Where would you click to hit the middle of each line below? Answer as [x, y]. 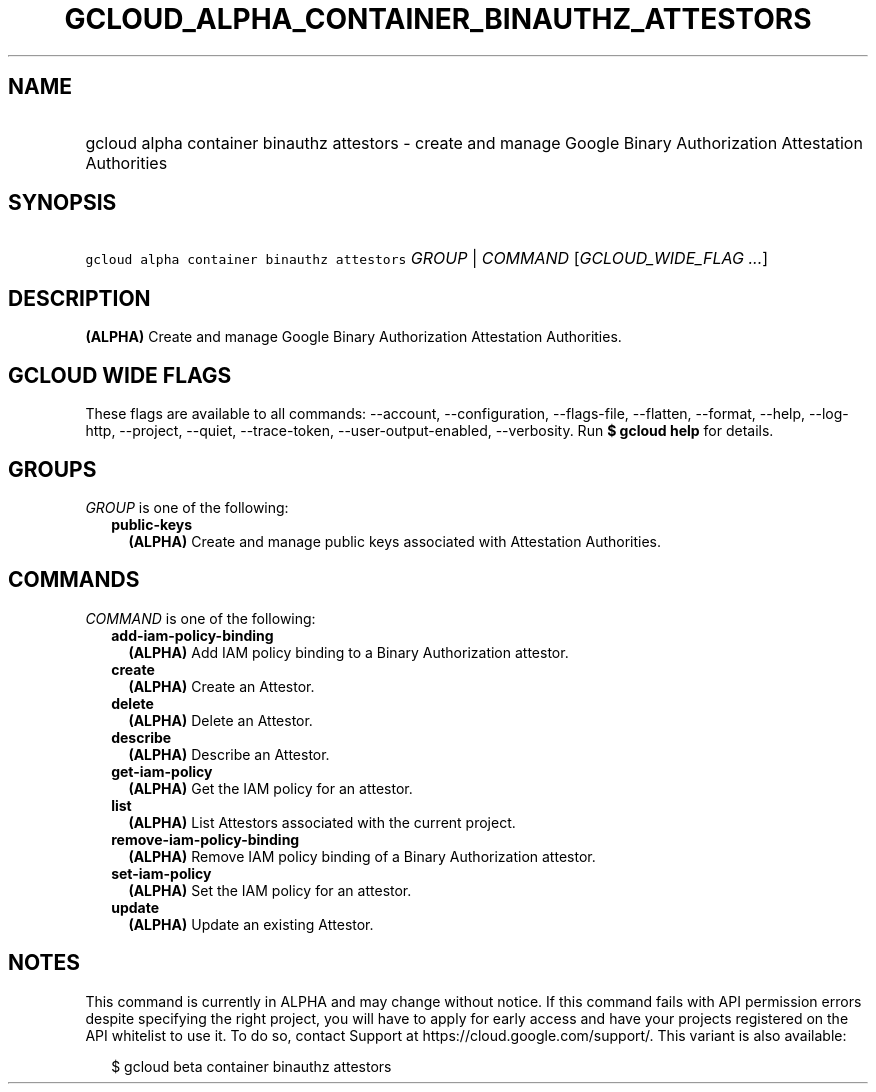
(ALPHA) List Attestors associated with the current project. [322, 822]
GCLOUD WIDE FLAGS [120, 375]
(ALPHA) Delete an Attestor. [220, 720]
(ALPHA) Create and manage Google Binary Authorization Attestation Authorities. [353, 337]
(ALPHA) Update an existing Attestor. [251, 924]
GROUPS [52, 469]
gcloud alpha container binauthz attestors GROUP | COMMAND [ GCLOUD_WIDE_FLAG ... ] [427, 258]
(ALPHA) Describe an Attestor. [229, 754]
